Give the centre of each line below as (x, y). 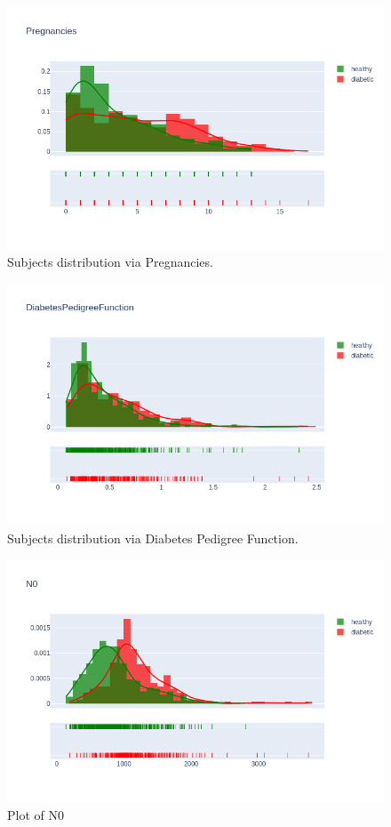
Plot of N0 (36, 814)
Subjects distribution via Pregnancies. (110, 262)
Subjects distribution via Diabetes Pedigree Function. (153, 538)
